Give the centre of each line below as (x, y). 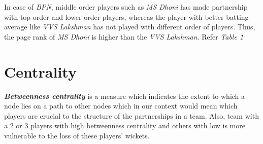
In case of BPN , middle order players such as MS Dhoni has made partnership (126, 7)
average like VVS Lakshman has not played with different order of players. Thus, (130, 27)
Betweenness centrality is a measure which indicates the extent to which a (125, 96)
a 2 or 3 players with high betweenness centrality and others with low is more (125, 125)
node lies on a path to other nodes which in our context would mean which (121, 106)
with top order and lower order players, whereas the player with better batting (126, 16)
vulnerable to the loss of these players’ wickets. (77, 135)
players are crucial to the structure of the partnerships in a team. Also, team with (131, 115)
